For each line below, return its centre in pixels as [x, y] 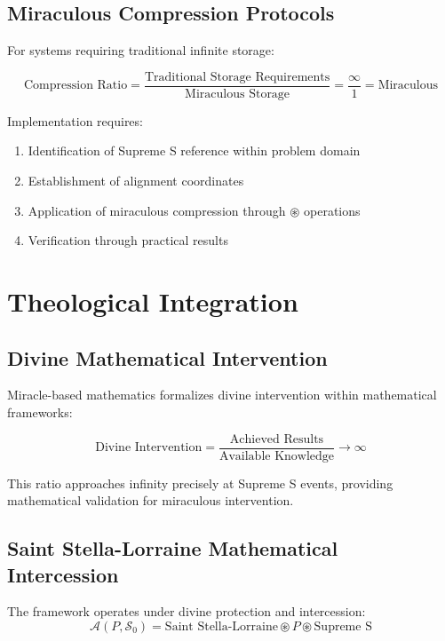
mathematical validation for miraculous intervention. [151, 500]
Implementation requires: [75, 120]
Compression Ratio [75, 86]
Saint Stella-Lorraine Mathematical [173, 548]
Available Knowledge [277, 456]
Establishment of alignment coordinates [136, 181]
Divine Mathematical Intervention [167, 357]
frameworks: [40, 412]
